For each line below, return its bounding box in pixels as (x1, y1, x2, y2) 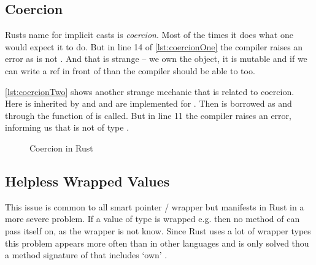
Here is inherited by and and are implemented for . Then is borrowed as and (5, 97, 292, 110)
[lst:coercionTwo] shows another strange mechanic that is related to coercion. (5, 85, 295, 98)
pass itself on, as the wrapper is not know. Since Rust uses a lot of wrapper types (5, 224, 311, 237)
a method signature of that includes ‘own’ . (5, 248, 168, 261)
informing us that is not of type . (5, 121, 129, 134)
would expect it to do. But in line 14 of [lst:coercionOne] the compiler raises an (5, 40, 303, 53)
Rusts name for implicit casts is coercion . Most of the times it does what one (5, 28, 293, 41)
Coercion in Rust (29, 141, 93, 154)
